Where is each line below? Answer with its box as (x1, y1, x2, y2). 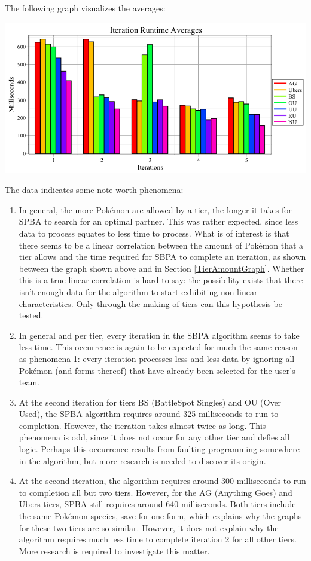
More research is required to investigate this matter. (19, 544, 210, 557)
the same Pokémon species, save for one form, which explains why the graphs (19, 510, 302, 522)
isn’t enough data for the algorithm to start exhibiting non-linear (19, 285, 258, 298)
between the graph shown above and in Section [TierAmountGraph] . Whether (19, 262, 304, 274)
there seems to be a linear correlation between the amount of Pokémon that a (19, 238, 304, 251)
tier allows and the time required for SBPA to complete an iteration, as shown (19, 250, 306, 263)
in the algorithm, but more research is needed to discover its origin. (19, 454, 266, 467)
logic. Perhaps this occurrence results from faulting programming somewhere (19, 443, 300, 455)
